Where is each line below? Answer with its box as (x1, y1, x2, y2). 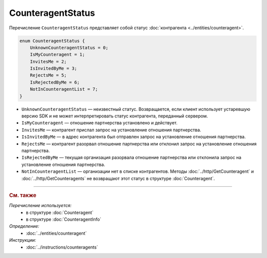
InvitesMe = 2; (30, 58, 67, 64)
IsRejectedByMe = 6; (30, 79, 80, 85)
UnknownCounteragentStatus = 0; (30, 45, 109, 51)
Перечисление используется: (9, 203, 72, 208)
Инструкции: (9, 237, 37, 243)
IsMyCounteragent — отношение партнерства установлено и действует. (21, 120, 178, 126)
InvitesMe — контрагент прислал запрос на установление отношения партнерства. (21, 127, 201, 133)
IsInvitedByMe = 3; (30, 66, 78, 71)
